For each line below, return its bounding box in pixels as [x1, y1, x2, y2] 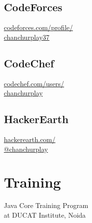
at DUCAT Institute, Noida [4, 209, 86, 220]
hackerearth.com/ [4, 134, 56, 144]
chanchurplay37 [4, 32, 50, 42]
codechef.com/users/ [4, 78, 65, 88]
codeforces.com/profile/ [4, 22, 73, 32]
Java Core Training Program [4, 200, 89, 210]
